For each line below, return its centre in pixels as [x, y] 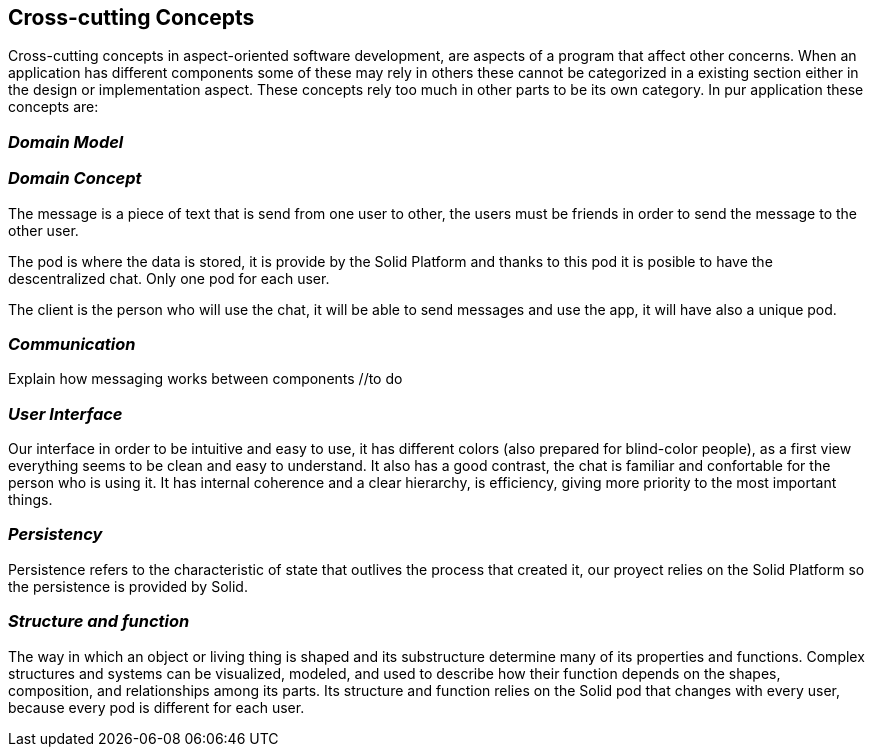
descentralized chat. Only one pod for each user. [169, 278]
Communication [72, 343]
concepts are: [53, 107]
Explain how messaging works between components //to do [205, 379]
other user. [43, 230]
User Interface [65, 413]
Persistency [55, 534]
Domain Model [66, 141]
